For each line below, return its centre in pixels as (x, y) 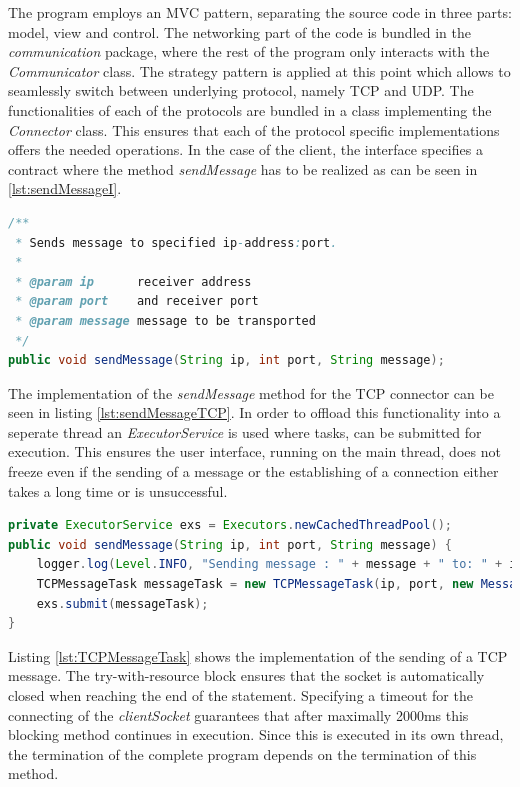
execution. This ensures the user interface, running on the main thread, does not (254, 451)
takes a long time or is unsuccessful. (118, 490)
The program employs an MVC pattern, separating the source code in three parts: (260, 12)
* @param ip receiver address (133, 281)
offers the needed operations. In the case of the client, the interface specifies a (245, 149)
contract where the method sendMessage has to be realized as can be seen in (243, 168)
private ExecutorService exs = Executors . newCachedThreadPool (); (230, 525)
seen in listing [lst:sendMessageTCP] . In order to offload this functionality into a (254, 412)
